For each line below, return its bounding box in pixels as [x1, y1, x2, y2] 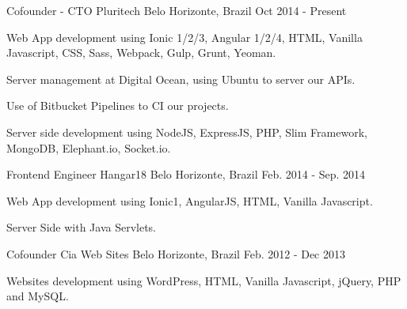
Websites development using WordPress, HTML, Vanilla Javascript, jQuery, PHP [6, 272, 401, 288]
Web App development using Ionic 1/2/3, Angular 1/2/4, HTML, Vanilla [6, 28, 363, 45]
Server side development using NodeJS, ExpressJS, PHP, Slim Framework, [6, 123, 367, 140]
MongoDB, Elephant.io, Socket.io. [6, 139, 171, 156]
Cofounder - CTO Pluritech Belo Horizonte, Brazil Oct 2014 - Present [6, 2, 347, 18]
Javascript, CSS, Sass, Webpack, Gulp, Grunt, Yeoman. [6, 44, 276, 61]
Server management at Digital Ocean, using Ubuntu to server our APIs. [6, 70, 356, 87]
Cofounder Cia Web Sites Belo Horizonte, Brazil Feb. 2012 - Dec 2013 [6, 245, 345, 262]
